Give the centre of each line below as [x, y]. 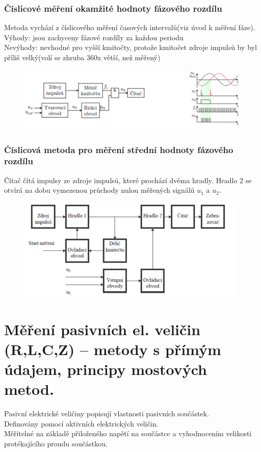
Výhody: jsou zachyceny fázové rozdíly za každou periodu [94, 37]
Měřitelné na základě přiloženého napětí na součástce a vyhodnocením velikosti [128, 433]
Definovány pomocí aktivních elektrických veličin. [81, 423]
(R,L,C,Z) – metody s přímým [113, 349]
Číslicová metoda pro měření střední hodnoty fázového [119, 149]
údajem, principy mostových [106, 369]
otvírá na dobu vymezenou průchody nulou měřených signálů [99, 190]
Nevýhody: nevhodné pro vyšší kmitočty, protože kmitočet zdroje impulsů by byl [130, 47]
